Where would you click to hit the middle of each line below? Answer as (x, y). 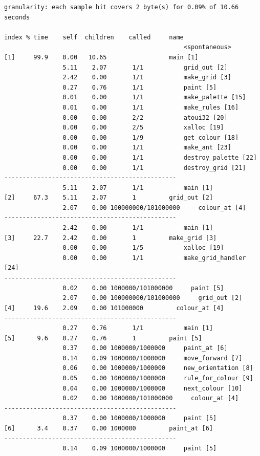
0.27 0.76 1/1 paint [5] (140, 87)
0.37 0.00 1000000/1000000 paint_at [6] (145, 348)
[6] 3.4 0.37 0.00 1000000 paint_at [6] (109, 428)
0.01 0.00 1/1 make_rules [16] (151, 107)
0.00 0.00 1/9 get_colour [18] (151, 137)
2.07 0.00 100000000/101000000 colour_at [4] (154, 208)
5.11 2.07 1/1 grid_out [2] (145, 67)
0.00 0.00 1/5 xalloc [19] (143, 248)
